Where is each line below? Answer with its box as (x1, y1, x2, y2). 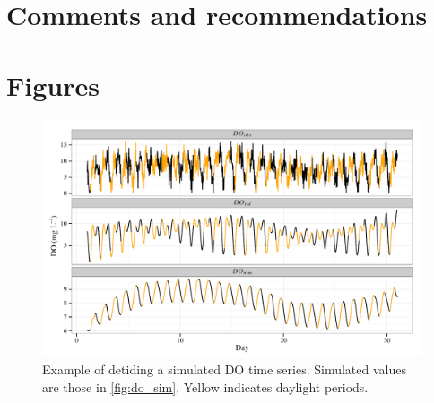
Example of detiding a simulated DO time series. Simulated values (42, 360, 406, 379)
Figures (6, 66, 100, 103)
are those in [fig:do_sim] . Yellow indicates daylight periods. (42, 377, 369, 396)
